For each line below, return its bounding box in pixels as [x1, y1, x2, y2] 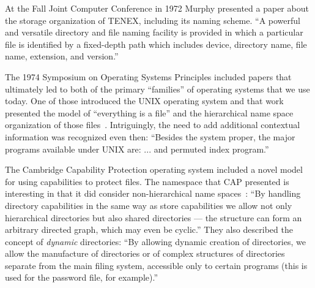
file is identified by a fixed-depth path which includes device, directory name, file [5, 37, 307, 50]
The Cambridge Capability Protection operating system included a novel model [5, 163, 303, 176]
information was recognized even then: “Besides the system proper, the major [5, 130, 295, 143]
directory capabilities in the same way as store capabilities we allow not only [5, 199, 292, 211]
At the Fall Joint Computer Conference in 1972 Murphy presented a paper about [5, 2, 309, 14]
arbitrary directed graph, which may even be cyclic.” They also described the [5, 223, 293, 236]
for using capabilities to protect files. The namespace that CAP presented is [5, 175, 289, 188]
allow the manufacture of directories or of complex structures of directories [5, 247, 285, 260]
